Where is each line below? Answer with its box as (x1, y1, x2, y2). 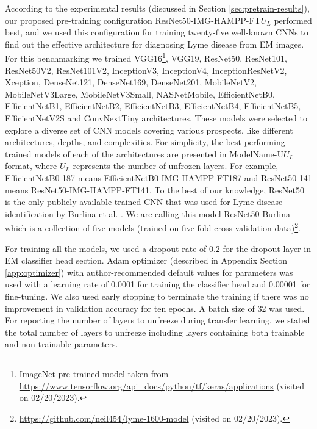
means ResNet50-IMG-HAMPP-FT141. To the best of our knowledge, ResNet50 (5, 183, 304, 196)
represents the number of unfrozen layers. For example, (73, 159, 279, 172)
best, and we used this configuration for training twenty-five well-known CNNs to (5, 26, 308, 38)
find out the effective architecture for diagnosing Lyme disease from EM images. (5, 37, 304, 50)
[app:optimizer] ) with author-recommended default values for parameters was (5, 265, 293, 278)
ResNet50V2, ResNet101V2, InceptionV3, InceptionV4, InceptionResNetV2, (5, 63, 287, 76)
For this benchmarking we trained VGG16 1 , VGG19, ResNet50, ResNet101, (5, 50, 287, 65)
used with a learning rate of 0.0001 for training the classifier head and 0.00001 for (5, 278, 310, 290)
